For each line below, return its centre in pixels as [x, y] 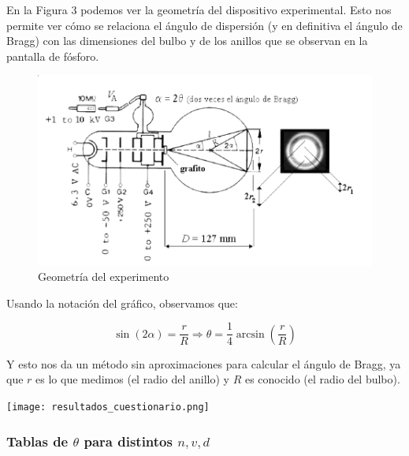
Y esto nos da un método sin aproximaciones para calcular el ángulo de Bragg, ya [204, 363]
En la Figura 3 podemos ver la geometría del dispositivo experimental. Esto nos [199, 9]
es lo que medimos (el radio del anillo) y [133, 379]
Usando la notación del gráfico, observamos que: [122, 303]
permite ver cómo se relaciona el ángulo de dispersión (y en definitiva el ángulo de [204, 25]
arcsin [250, 334]
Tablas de [37, 441]
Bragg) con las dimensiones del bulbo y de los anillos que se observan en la [187, 41]
